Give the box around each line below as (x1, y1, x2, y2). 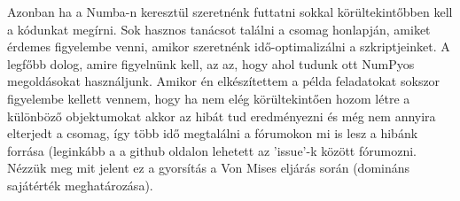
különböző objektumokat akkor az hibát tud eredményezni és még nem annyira (7, 106, 436, 125)
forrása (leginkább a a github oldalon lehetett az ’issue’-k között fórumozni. (7, 141, 417, 159)
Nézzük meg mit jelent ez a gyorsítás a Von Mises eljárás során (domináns (7, 158, 410, 177)
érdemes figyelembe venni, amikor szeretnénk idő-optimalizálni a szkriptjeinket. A (7, 37, 450, 56)
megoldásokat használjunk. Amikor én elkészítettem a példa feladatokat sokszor (7, 72, 441, 90)
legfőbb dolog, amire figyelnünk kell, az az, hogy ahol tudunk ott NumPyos (7, 54, 415, 73)
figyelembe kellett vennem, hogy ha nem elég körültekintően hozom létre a (7, 89, 410, 107)
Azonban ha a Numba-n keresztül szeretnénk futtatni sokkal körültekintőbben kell (7, 3, 453, 20)
